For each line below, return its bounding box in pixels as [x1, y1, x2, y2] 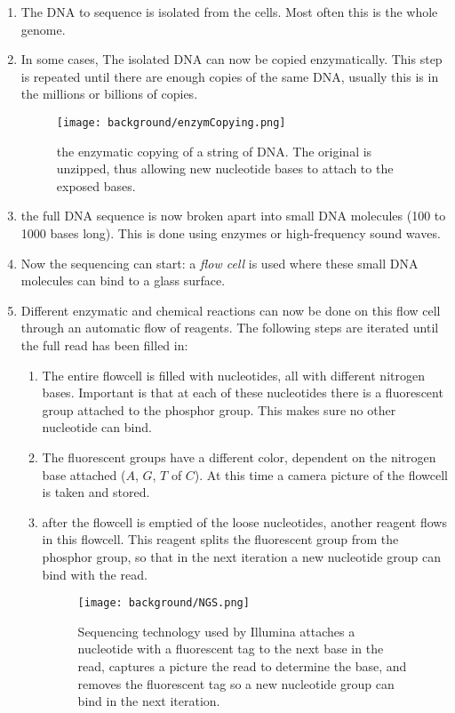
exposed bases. [56, 176, 136, 195]
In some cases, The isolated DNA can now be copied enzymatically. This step [20, 50, 443, 68]
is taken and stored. [42, 483, 150, 501]
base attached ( [42, 465, 126, 484]
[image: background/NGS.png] [77, 597, 250, 610]
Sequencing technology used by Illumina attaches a [77, 621, 355, 640]
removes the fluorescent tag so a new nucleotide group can [77, 674, 395, 693]
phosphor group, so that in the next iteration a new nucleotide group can [42, 547, 441, 565]
